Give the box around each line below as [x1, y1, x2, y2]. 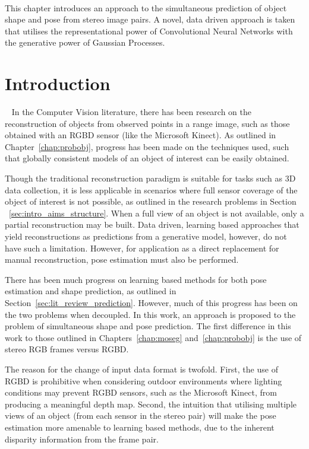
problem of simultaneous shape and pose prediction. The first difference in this [5, 320, 291, 332]
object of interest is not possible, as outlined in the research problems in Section [5, 195, 297, 208]
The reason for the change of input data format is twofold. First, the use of [5, 362, 278, 375]
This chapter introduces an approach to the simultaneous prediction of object [5, 1, 287, 14]
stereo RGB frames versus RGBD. [5, 343, 129, 355]
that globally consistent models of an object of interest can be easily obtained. [5, 152, 289, 164]
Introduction [5, 71, 111, 95]
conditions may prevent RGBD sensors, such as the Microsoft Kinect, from [5, 386, 277, 399]
